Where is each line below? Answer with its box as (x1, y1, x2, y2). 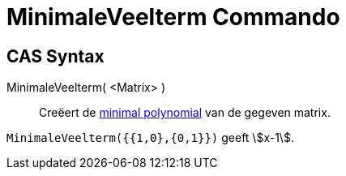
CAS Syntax (6, 45, 105, 67)
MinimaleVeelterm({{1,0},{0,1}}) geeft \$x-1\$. (6, 131, 294, 145)
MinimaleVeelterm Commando (6, 3, 340, 31)
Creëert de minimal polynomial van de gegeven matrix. (39, 105, 331, 120)
